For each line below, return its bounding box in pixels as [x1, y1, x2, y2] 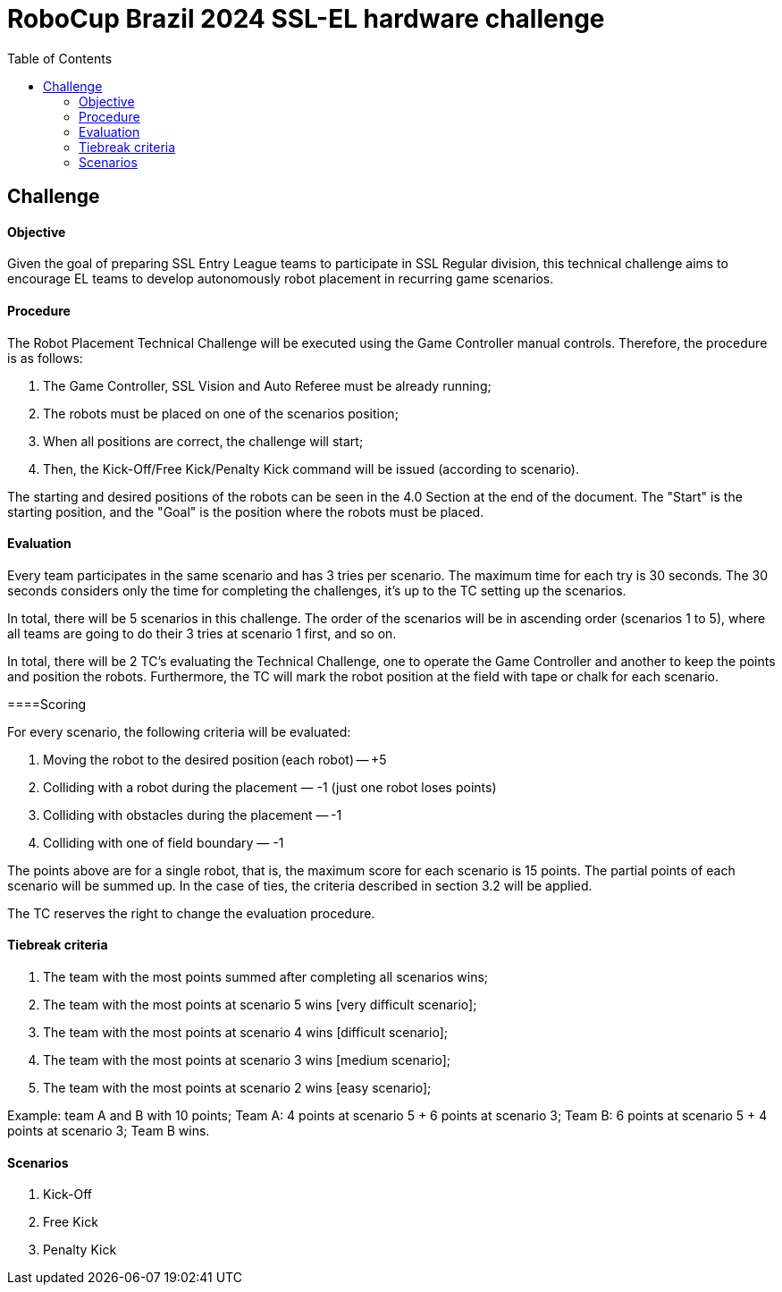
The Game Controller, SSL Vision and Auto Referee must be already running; [43, 377, 492, 393]
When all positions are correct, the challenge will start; [43, 433, 364, 449]
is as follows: [7, 350, 83, 366]
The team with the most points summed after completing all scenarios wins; [43, 969, 489, 985]
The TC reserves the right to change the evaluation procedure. [7, 905, 375, 921]
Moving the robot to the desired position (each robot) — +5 [43, 751, 387, 767]
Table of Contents [7, 50, 113, 66]
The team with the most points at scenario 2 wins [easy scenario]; [43, 1080, 432, 1096]
